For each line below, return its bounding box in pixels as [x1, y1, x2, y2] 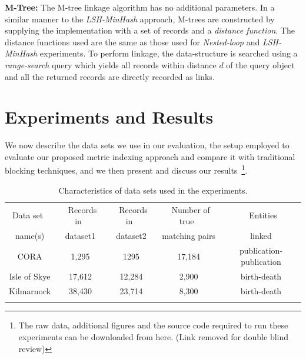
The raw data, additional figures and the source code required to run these [18, 319, 288, 331]
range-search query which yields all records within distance [5, 58, 217, 71]
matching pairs [162, 230, 215, 241]
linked [250, 230, 272, 241]
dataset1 [65, 230, 96, 241]
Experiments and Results [5, 105, 214, 129]
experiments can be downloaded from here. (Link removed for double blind [18, 331, 289, 343]
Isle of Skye [9, 270, 51, 282]
